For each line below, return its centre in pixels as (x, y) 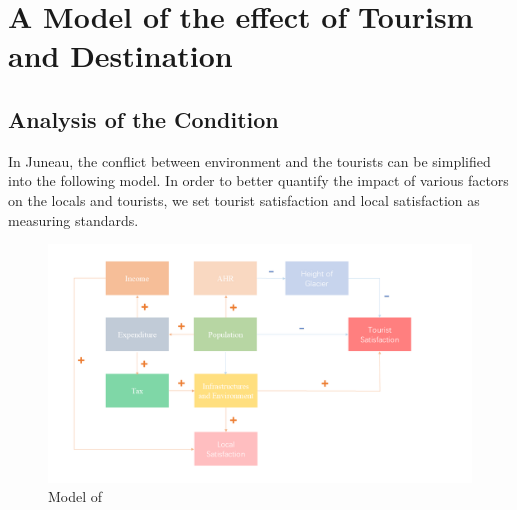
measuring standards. (73, 219)
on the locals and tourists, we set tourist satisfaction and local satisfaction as (244, 199)
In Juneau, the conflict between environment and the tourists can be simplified (249, 160)
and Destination (120, 55)
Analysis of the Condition (143, 118)
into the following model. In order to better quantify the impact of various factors (258, 180)
